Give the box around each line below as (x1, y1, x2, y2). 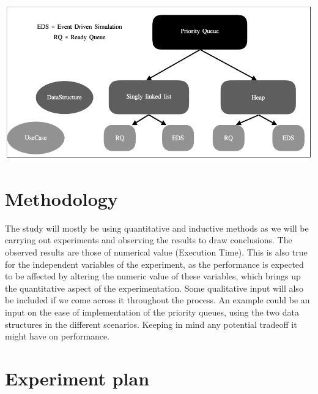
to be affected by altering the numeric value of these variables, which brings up (5, 270, 301, 282)
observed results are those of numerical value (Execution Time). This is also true (5, 245, 308, 258)
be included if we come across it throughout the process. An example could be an (5, 294, 310, 306)
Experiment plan (5, 365, 150, 390)
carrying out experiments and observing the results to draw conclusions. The (5, 233, 292, 246)
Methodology (5, 186, 118, 211)
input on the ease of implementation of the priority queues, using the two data (5, 305, 299, 318)
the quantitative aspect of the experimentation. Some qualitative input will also (5, 281, 303, 294)
